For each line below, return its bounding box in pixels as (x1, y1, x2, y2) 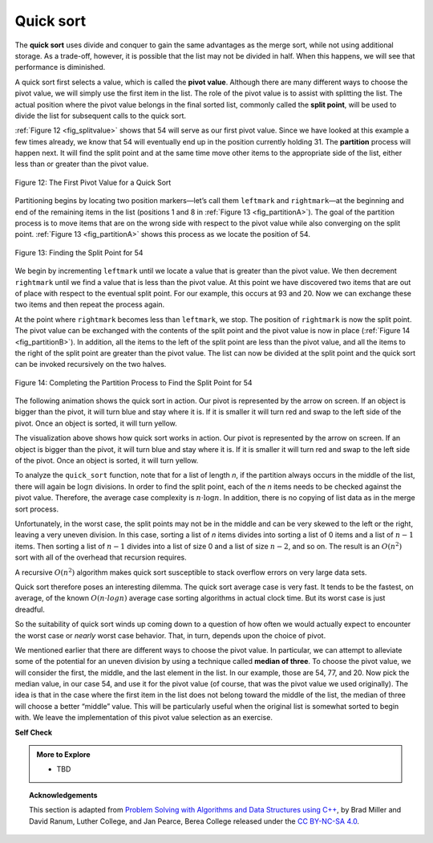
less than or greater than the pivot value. (14, 159, 149, 169)
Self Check (14, 727, 52, 737)
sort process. (14, 504, 59, 514)
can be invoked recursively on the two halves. (14, 360, 167, 369)
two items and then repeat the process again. (14, 299, 165, 309)
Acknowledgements (29, 790, 98, 800)
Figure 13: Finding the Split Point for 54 (14, 247, 144, 257)
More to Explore (36, 750, 91, 760)
